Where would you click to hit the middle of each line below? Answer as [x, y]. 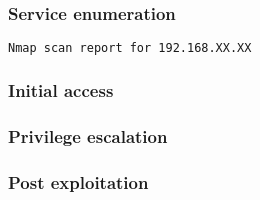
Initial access [61, 90]
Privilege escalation [88, 135]
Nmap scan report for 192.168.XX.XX [130, 48]
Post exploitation [78, 181]
